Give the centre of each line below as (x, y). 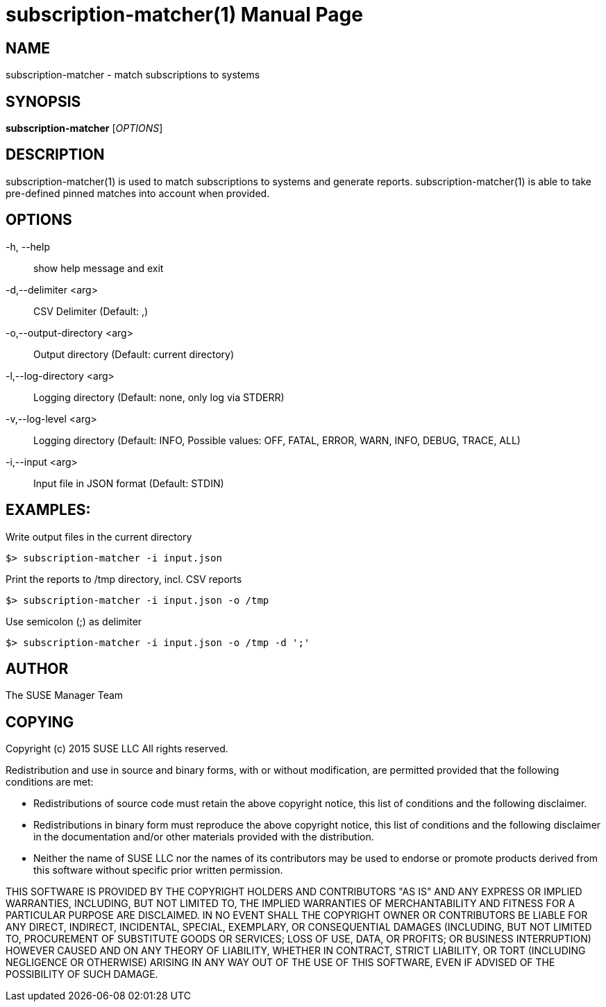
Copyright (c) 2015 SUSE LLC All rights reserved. (117, 749)
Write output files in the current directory (99, 536)
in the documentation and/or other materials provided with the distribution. (204, 837)
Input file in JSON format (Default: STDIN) (129, 483)
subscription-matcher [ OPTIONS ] (84, 128)
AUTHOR (37, 668)
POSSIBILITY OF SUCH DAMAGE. (82, 974)
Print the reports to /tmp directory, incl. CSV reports (124, 579)
